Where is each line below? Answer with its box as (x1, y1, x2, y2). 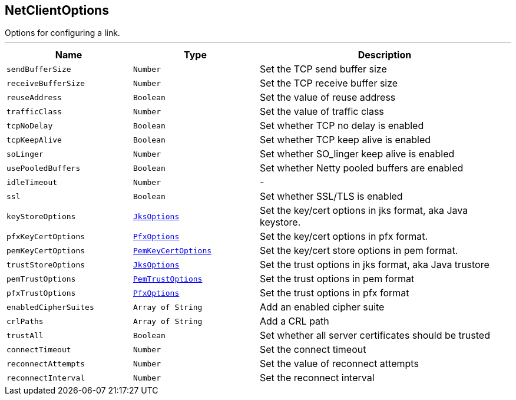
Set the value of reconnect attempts (260, 358, 419, 370)
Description (358, 49, 412, 61)
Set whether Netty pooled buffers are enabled (260, 162, 464, 174)
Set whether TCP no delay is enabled (260, 120, 424, 132)
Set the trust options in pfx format (260, 287, 409, 299)
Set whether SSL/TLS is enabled (260, 190, 403, 203)
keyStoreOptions (6, 211, 76, 221)
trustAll (6, 330, 44, 340)
